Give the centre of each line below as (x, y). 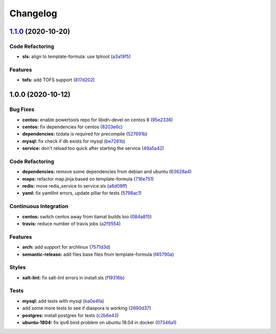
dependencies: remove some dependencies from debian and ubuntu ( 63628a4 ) (107, 172)
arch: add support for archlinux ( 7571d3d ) (66, 247)
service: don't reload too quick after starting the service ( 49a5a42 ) (93, 148)
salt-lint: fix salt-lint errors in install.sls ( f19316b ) (73, 277)
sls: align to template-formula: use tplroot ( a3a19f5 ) (77, 57)
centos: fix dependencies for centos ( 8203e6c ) (72, 127)
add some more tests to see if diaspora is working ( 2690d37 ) (87, 308)
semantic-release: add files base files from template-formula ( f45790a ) (98, 254)
